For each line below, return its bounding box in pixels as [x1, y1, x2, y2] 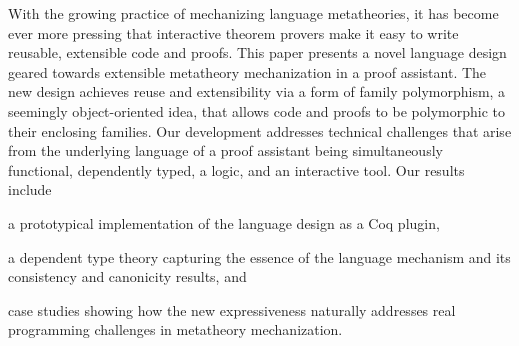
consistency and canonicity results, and [8, 266, 247, 287]
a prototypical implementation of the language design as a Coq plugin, [8, 212, 440, 233]
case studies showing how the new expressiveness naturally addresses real [8, 299, 456, 320]
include [8, 179, 52, 200]
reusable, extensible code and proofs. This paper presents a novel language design [8, 42, 507, 63]
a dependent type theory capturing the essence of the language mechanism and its [8, 246, 511, 267]
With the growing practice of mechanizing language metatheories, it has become [8, 3, 499, 23]
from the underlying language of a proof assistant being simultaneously [8, 140, 443, 161]
